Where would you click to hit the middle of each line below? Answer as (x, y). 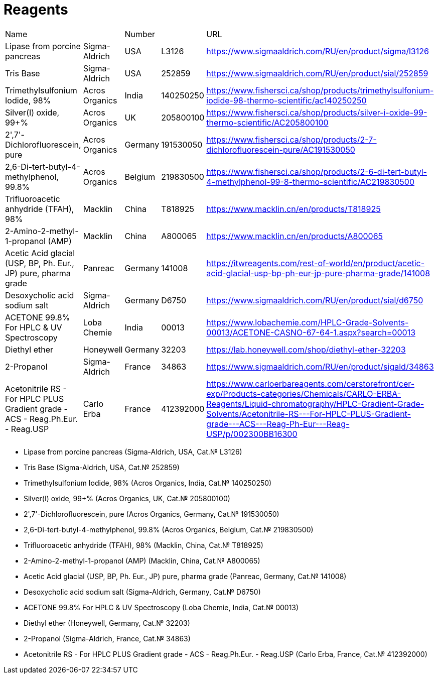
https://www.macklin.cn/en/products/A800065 (295, 236)
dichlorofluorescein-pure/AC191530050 (281, 149)
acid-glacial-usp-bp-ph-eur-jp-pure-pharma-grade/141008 (318, 273)
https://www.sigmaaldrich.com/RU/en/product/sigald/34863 (320, 366)
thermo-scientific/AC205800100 (267, 122)
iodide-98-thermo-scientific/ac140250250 (286, 100)
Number (140, 34)
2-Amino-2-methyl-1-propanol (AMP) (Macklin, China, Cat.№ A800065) (142, 560)
